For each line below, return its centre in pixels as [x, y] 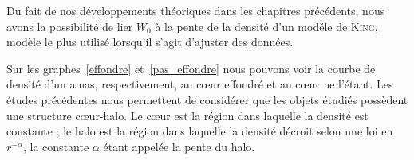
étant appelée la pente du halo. [179, 146]
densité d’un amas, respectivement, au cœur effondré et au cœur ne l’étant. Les [200, 84]
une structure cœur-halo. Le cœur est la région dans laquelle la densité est [187, 115]
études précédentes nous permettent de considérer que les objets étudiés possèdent [207, 99]
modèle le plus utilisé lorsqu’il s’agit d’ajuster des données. [150, 42]
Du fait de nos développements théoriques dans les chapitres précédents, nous [196, 10]
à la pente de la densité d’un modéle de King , [266, 26]
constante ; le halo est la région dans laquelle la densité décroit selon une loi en [200, 131]
